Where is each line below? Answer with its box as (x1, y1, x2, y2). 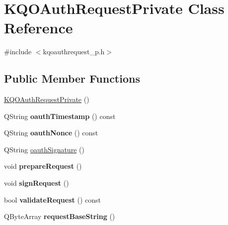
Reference (4, 17, 73, 38)
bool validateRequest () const (4, 194, 101, 205)
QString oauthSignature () (4, 144, 84, 154)
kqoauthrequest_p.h (43, 46, 105, 57)
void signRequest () (4, 178, 69, 188)
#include (4, 46, 32, 57)
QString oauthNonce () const (4, 127, 98, 138)
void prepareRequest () (4, 161, 82, 171)
